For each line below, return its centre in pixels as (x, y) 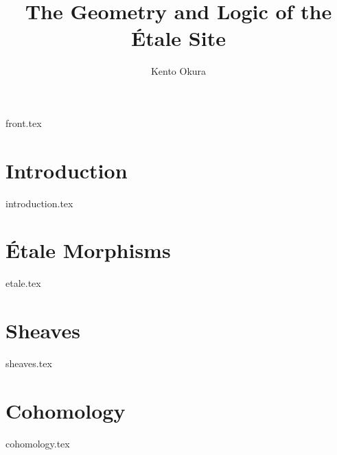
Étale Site (178, 38)
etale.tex (23, 283)
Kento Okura (178, 71)
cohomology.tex (38, 443)
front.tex (24, 122)
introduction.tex (39, 203)
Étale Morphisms (88, 250)
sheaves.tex (29, 363)
